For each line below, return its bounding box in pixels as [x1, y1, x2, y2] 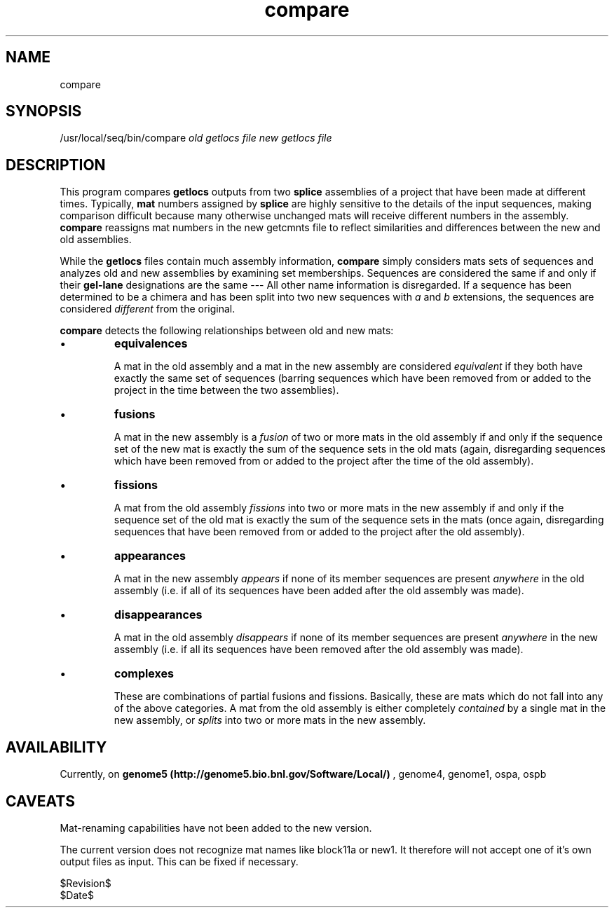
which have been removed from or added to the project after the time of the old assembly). [114, 455, 534, 467]
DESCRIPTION [6, 156, 106, 174]
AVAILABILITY [6, 738, 107, 756]
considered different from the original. [60, 303, 236, 315]
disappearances [114, 607, 203, 622]
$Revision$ [60, 877, 111, 889]
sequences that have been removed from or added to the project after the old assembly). [114, 526, 525, 538]
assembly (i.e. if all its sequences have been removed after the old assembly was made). [114, 643, 524, 656]
